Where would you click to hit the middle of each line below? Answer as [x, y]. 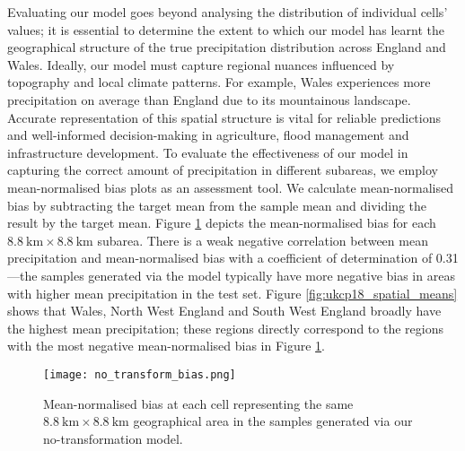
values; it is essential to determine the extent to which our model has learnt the [226, 29]
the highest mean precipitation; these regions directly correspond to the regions [225, 328]
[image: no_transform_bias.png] [140, 374]
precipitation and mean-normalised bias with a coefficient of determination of [220, 258]
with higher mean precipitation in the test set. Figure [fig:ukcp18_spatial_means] [232, 293]
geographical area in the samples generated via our [273, 421]
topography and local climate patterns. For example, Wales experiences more [219, 82]
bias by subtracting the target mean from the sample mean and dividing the [217, 205]
